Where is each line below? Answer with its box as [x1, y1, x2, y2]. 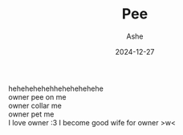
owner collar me [8, 100, 62, 110]
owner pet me [8, 109, 55, 119]
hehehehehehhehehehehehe [8, 84, 104, 93]
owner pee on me [8, 92, 67, 101]
